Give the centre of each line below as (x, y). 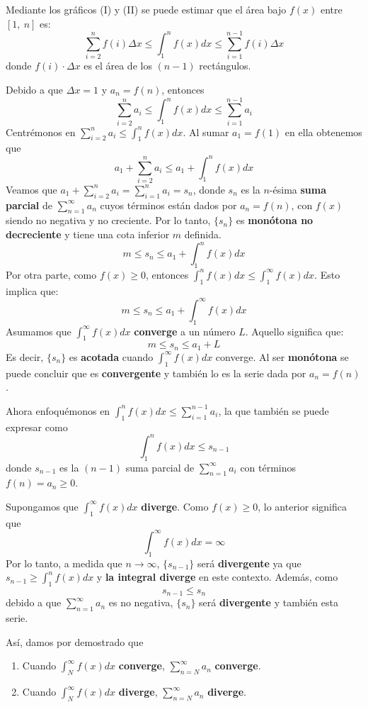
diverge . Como (175, 506)
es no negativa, (141, 602)
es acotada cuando (111, 356)
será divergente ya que (249, 563)
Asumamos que (39, 331)
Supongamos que (42, 506)
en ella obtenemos (323, 132)
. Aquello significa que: (294, 331)
